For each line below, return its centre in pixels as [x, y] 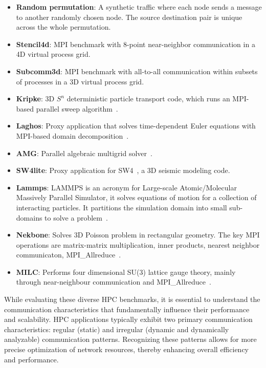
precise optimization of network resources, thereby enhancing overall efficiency [126, 349]
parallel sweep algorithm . [77, 108]
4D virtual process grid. [53, 54]
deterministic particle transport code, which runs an [148, 99]
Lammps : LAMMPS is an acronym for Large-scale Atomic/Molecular [126, 187]
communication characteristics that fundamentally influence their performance [127, 309]
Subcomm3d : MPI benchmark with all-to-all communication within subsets [137, 71]
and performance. [31, 359]
